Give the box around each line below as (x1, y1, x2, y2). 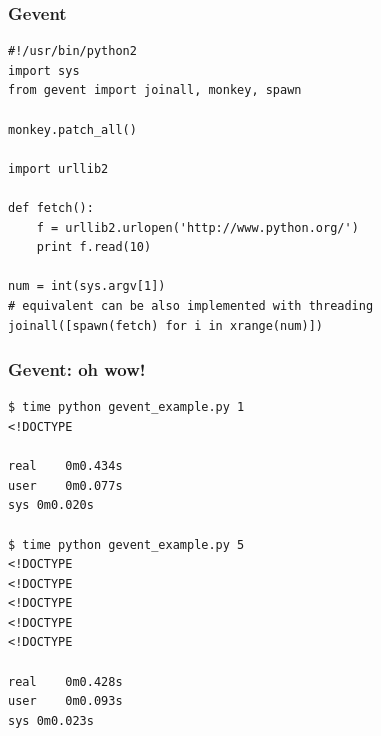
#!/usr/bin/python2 (8, 44, 137, 59)
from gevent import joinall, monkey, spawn (8, 83, 302, 98)
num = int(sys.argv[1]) (8, 279, 166, 294)
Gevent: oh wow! (8, 357, 146, 382)
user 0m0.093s (8, 694, 123, 709)
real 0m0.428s (8, 674, 123, 689)
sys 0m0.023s (8, 713, 94, 728)
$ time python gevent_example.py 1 (8, 400, 245, 415)
